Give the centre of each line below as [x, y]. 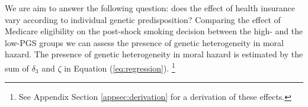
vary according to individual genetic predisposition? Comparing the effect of [143, 19]
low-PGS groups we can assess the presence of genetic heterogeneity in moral [145, 42]
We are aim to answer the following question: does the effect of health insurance [150, 8]
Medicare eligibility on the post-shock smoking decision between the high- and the [154, 31]
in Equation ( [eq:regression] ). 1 [120, 67]
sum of [17, 68]
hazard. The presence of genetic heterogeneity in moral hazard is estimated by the [154, 54]
